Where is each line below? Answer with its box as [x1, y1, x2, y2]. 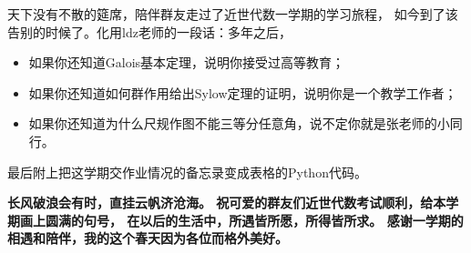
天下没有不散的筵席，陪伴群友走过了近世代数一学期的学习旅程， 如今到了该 [7, 5, 458, 23]
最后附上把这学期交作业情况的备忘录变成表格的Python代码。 [7, 162, 367, 181]
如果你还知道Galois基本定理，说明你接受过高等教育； [28, 53, 345, 72]
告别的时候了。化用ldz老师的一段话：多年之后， [7, 22, 292, 41]
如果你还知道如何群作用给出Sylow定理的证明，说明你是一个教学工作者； [28, 83, 457, 102]
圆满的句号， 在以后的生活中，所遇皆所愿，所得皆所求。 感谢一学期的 [45, 210, 464, 229]
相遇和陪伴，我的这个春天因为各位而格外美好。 [7, 228, 288, 248]
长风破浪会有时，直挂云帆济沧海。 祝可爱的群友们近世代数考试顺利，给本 [7, 193, 446, 212]
